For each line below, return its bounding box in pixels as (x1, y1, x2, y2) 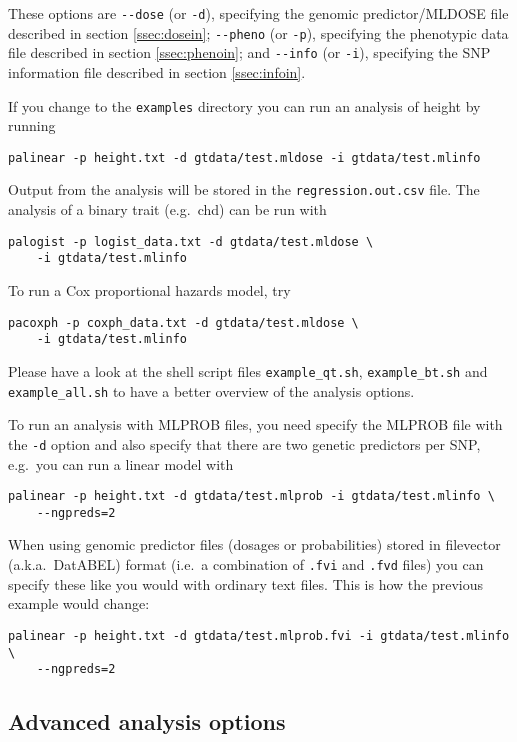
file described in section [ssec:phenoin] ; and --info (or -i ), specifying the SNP (8, 42, 491, 63)
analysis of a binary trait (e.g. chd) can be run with (8, 199, 327, 220)
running (8, 115, 56, 136)
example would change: (8, 593, 150, 614)
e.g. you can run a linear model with (8, 453, 234, 474)
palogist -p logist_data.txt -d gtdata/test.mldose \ (8, 234, 374, 249)
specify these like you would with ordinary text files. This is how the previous (8, 573, 484, 594)
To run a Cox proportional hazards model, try (8, 280, 291, 301)
